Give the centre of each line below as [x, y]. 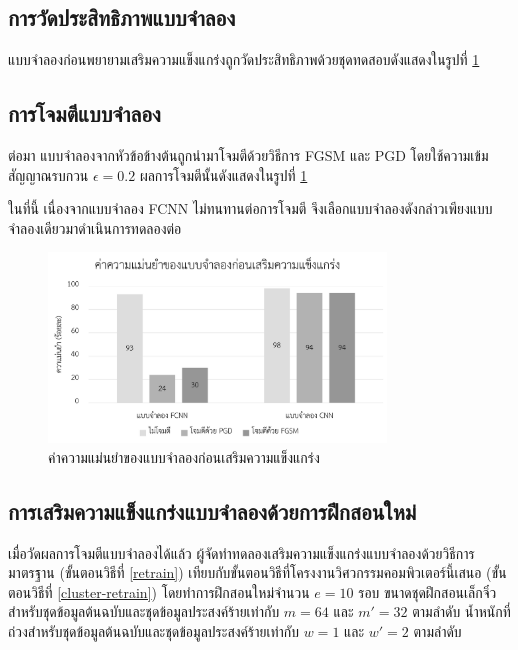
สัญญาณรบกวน [48, 174]
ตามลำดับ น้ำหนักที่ [461, 611]
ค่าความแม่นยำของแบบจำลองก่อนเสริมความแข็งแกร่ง [184, 456]
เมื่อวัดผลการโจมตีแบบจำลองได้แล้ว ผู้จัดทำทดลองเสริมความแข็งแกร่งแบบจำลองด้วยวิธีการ [241, 552]
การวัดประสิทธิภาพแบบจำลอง [122, 17]
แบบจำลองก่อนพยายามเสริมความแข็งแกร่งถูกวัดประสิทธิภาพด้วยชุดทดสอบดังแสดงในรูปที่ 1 [244, 59]
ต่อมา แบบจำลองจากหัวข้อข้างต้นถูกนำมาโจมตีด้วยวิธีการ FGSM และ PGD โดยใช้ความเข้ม [248, 155]
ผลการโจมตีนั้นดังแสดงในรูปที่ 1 [223, 174]
